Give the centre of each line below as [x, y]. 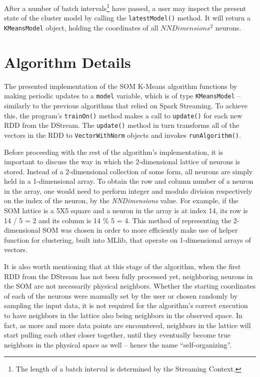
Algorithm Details [67, 62]
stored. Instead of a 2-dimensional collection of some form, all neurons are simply [128, 171]
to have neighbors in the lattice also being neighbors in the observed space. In [123, 315]
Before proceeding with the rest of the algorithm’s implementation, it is [114, 152]
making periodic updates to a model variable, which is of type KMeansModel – [122, 96]
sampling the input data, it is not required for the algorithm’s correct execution [126, 305]
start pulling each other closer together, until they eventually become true [117, 335]
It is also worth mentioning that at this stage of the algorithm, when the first [122, 266]
